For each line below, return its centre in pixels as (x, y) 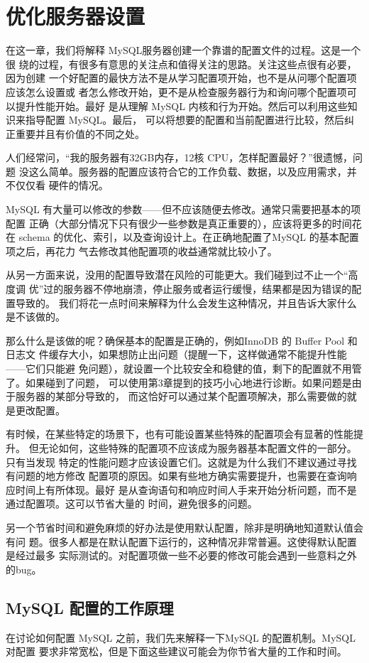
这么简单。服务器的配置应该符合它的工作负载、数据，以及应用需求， (188, 171)
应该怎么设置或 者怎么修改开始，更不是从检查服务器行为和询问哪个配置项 (176, 91)
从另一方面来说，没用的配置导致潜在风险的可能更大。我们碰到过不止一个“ (177, 275)
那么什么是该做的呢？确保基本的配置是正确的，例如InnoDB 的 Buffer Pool (175, 340)
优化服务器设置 (76, 16)
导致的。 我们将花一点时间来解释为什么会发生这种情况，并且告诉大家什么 (186, 302)
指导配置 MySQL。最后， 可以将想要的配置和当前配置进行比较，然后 (184, 120)
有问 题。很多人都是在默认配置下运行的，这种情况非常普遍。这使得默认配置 (181, 541)
